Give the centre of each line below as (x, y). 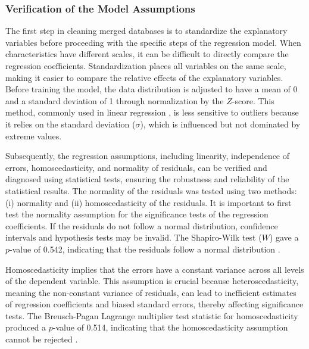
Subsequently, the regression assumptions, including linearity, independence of (148, 156)
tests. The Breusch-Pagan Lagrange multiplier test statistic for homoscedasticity (152, 315)
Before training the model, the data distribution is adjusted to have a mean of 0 (152, 89)
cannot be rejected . (42, 339)
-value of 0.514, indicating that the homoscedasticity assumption (170, 327)
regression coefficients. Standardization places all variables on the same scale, (146, 66)
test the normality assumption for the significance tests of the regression (137, 214)
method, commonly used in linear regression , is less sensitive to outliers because (152, 112)
